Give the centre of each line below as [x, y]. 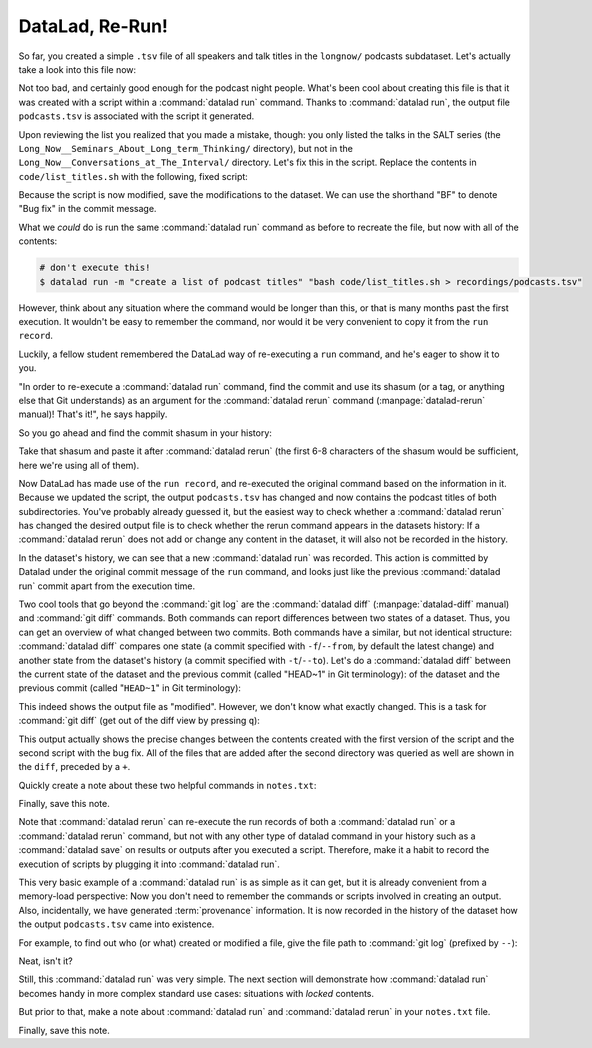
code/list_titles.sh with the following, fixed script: [133, 176]
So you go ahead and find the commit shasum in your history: [145, 432]
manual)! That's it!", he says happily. [93, 414]
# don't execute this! [95, 268]
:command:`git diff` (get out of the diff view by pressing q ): [139, 721]
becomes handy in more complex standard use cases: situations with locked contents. [196, 993]
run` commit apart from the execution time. [106, 586]
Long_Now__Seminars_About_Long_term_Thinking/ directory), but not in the [186, 148]
